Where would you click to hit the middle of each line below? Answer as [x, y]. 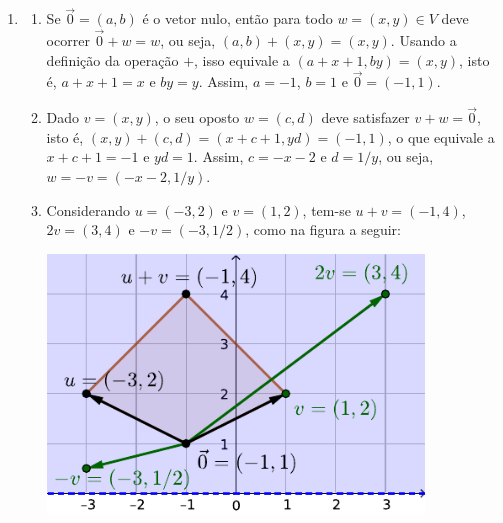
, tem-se [326, 209]
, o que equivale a [441, 136]
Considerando [88, 209]
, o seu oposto [197, 117]
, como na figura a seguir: [323, 229]
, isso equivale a [242, 59]
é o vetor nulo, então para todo [237, 18]
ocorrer [68, 40]
